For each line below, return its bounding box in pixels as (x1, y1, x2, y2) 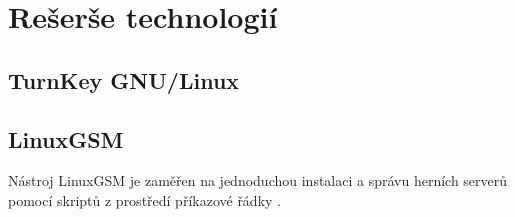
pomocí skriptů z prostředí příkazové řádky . (8, 189, 281, 210)
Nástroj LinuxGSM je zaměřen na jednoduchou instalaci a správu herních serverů (8, 170, 508, 191)
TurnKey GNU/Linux (8, 64, 240, 95)
